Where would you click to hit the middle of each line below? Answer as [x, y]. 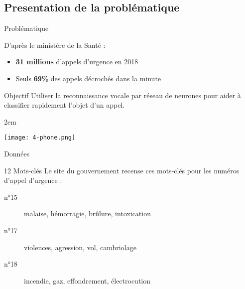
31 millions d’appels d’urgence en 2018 [77, 62]
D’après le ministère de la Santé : [55, 45]
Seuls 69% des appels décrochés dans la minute [88, 78]
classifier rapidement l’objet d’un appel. [64, 105]
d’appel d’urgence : [33, 180]
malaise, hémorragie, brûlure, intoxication [87, 214]
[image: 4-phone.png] [40, 138]
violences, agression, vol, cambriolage [80, 247]
